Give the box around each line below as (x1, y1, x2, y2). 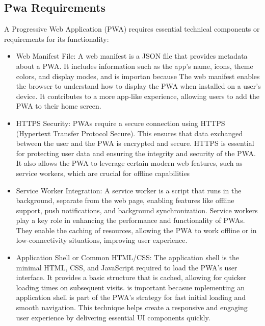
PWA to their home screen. (16, 101, 101, 111)
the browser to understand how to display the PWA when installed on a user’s (16, 81, 261, 91)
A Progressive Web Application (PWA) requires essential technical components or (4, 23, 260, 34)
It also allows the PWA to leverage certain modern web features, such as (16, 158, 243, 168)
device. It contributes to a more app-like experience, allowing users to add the (16, 90, 259, 101)
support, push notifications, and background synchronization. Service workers (16, 205, 258, 215)
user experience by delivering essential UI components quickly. (16, 312, 210, 322)
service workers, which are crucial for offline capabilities (16, 167, 190, 178)
